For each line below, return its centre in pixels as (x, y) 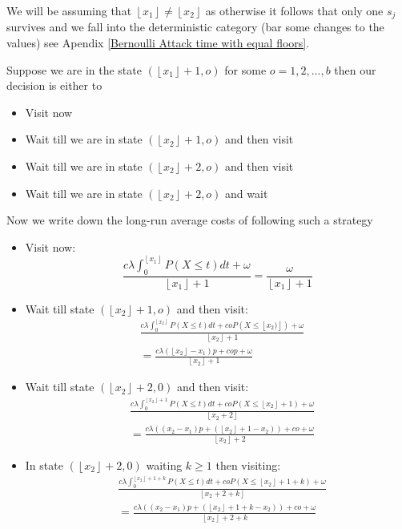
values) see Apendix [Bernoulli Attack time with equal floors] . (158, 43)
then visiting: (248, 465)
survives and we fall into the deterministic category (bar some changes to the (195, 27)
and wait (247, 193)
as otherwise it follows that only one (294, 10)
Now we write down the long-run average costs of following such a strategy (190, 220)
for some (245, 69)
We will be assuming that (69, 10)
